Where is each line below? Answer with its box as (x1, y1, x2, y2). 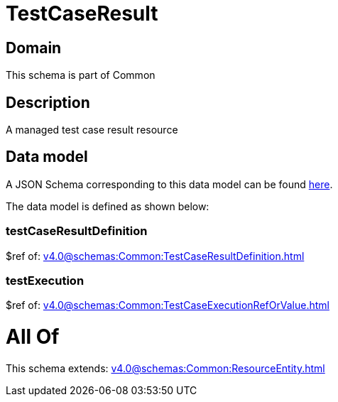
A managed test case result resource (6, 124, 178, 136)
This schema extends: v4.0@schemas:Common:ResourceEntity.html (6, 362, 325, 374)
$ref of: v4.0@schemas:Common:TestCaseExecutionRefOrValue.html (6, 299, 329, 312)
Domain (6, 38, 62, 57)
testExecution (6, 273, 84, 288)
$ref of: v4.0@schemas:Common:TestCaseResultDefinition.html (6, 249, 305, 262)
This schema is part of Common (6, 69, 156, 82)
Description (6, 93, 90, 112)
